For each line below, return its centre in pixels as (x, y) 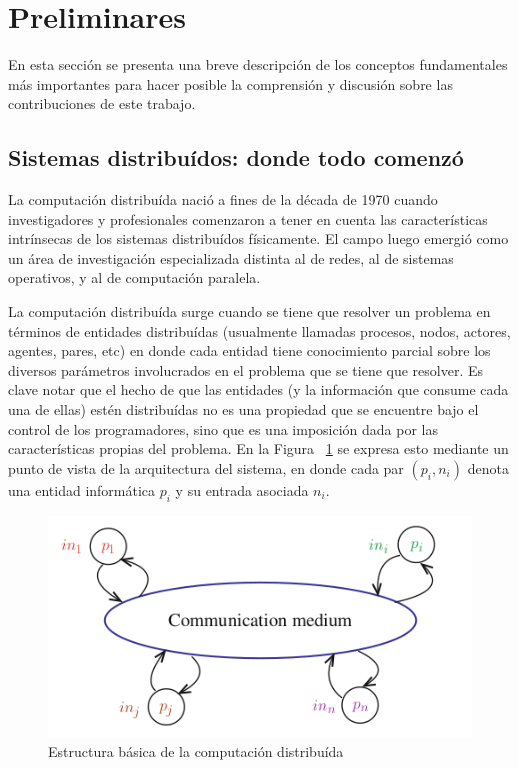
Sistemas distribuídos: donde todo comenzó (236, 157)
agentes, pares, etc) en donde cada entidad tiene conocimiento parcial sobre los (249, 350)
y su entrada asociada (242, 489)
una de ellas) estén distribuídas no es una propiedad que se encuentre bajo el (243, 409)
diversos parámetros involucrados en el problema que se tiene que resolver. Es (246, 369)
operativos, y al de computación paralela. (134, 277)
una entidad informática (82, 489)
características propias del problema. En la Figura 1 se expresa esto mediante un (258, 448)
